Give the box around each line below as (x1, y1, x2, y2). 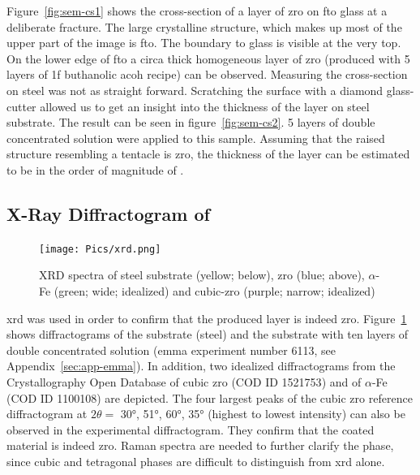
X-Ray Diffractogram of (6, 201, 210, 226)
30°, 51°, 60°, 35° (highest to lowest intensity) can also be (120, 405, 405, 422)
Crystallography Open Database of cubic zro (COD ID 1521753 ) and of (6, 373, 362, 390)
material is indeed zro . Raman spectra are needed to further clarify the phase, (6, 437, 394, 454)
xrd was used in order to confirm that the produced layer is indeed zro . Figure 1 (6, 309, 407, 326)
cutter (6, 97, 36, 114)
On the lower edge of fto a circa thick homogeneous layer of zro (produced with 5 (6, 50, 410, 67)
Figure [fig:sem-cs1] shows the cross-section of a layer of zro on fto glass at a (6, 2, 388, 19)
